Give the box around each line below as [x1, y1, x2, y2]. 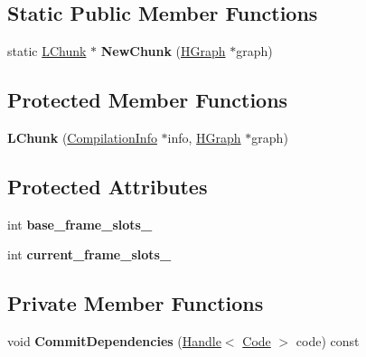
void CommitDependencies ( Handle [7, 332, 221, 351]
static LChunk [7, 42, 87, 61]
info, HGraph [167, 128, 241, 146]
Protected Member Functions [7, 86, 288, 114]
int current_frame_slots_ [7, 245, 172, 264]
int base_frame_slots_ [7, 214, 153, 233]
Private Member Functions [7, 289, 264, 317]
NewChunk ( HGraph [100, 42, 226, 61]
